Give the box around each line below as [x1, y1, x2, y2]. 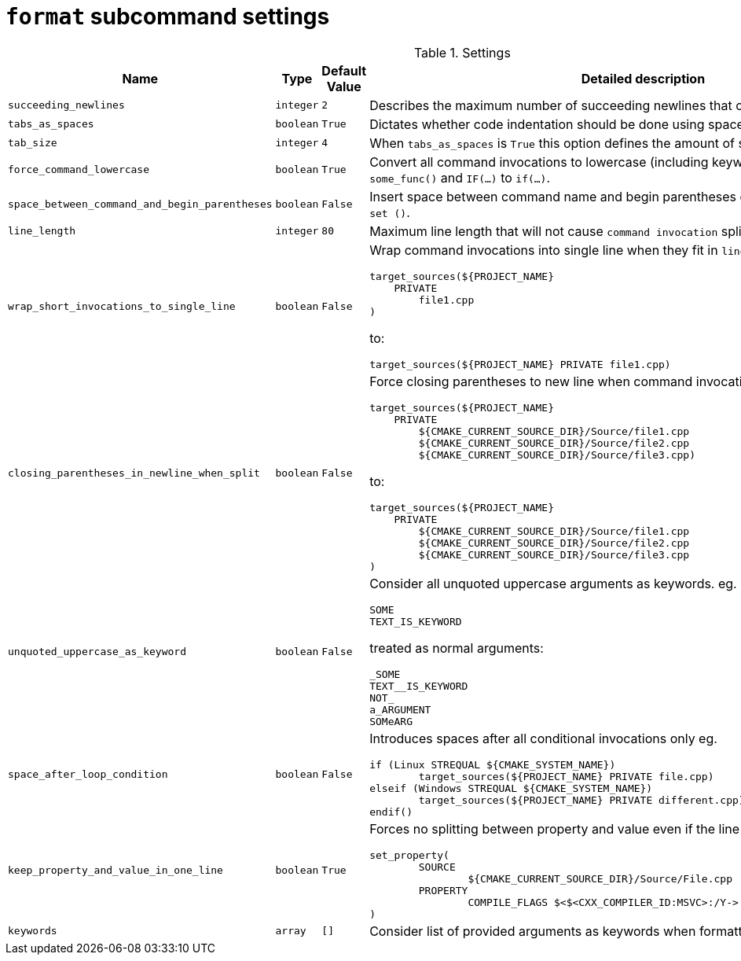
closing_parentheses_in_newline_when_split [8, 466, 260, 479]
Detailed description [581, 70, 706, 87]
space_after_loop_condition [8, 768, 168, 780]
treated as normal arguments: [369, 639, 544, 656]
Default [321, 62, 367, 79]
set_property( [369, 849, 449, 861]
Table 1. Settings [413, 44, 511, 61]
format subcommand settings [6, 3, 330, 30]
